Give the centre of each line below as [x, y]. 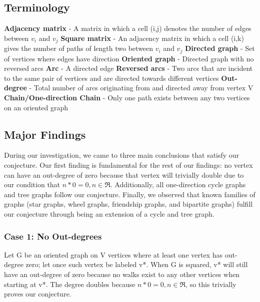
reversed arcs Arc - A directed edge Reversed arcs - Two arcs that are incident [128, 68]
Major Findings [45, 134]
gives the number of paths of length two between [79, 48]
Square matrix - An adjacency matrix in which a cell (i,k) [152, 38]
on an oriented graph [36, 107]
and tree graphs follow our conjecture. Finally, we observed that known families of [130, 194]
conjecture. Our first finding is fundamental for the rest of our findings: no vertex [128, 165]
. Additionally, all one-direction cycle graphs [178, 184]
